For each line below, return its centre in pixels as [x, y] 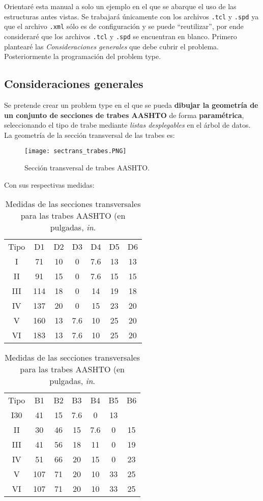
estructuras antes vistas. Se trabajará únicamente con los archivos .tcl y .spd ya [131, 16]
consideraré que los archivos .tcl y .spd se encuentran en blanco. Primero [121, 36]
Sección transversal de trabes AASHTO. [87, 167]
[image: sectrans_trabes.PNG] [76, 151]
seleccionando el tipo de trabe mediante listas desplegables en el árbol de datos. [127, 125]
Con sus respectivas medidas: [49, 184]
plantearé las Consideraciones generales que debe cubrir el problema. [111, 46]
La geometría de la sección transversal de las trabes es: [90, 135]
